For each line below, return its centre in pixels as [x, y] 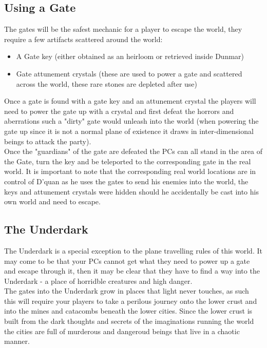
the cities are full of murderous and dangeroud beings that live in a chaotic [122, 331]
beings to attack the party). [48, 141]
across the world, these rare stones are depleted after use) [107, 83]
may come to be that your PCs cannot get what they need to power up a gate [127, 260]
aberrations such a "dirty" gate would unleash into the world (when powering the [131, 121]
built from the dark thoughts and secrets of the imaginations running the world [129, 321]
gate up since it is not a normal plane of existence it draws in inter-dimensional [129, 131]
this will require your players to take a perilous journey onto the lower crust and [131, 301]
